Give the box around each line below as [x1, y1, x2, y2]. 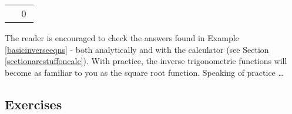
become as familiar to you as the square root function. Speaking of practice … [5, 66, 284, 78]
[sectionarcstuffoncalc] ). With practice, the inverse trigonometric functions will [5, 55, 287, 67]
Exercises [5, 95, 62, 113]
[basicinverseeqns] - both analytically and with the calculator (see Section [5, 43, 269, 55]
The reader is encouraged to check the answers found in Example [5, 32, 239, 43]
